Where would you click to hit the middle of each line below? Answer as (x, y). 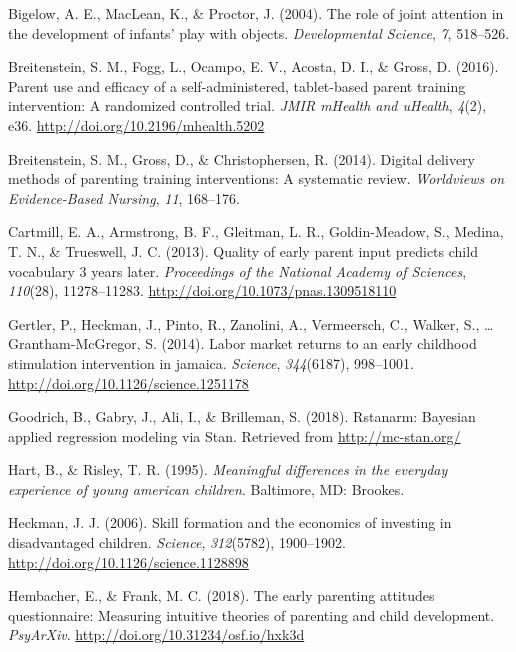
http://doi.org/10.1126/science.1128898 (128, 561)
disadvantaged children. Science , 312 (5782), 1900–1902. (177, 542)
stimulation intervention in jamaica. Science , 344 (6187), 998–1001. (211, 362)
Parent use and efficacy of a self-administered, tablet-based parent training (237, 85)
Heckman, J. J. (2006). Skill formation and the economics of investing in (230, 522)
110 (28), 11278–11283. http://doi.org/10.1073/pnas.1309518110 (202, 290)
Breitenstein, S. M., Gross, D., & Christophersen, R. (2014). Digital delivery (241, 158)
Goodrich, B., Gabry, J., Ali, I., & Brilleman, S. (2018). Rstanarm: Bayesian (242, 416)
